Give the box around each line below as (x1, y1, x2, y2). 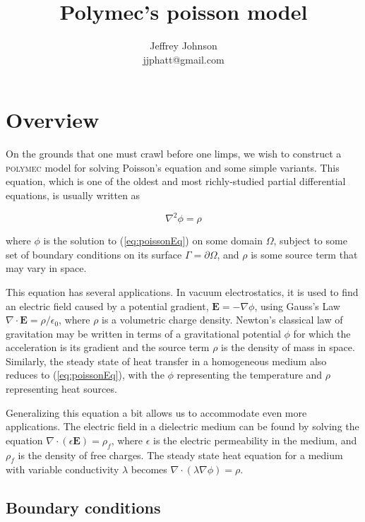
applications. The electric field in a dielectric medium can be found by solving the (6, 419, 359, 434)
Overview (6, 105, 100, 134)
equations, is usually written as (6, 188, 140, 203)
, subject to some (273, 233, 347, 248)
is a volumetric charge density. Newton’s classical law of (102, 312, 343, 327)
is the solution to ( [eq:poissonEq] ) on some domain (43, 233, 263, 248)
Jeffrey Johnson (150, 38, 217, 53)
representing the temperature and (176, 367, 323, 382)
